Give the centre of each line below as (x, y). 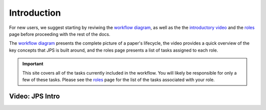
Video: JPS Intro (34, 96)
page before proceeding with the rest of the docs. (60, 34)
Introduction (35, 13)
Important (33, 64)
